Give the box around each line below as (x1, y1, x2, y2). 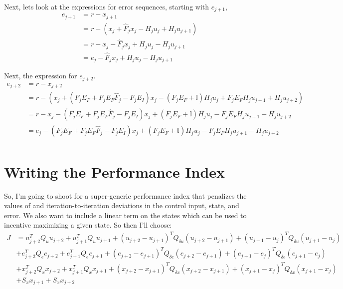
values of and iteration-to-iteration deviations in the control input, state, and (4, 200, 239, 211)
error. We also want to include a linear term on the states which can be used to (4, 210, 247, 220)
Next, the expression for (4, 70, 77, 81)
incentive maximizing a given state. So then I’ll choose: (4, 220, 172, 230)
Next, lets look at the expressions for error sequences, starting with (4, 1, 209, 11)
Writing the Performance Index (4, 161, 225, 182)
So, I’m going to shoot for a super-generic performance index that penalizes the (4, 190, 247, 201)
